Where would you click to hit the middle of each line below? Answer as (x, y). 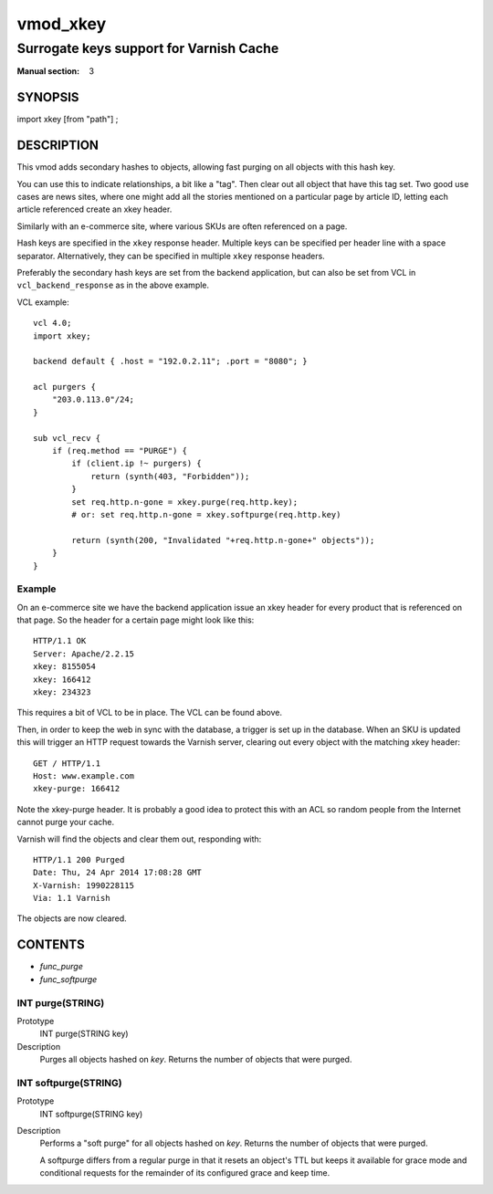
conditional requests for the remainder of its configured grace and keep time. (185, 1173)
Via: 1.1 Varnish (72, 898)
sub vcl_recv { (67, 438)
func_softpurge (68, 979)
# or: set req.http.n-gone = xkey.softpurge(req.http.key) (206, 514)
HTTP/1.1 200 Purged (79, 859)
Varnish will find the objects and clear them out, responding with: (139, 839)
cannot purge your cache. (65, 822)
